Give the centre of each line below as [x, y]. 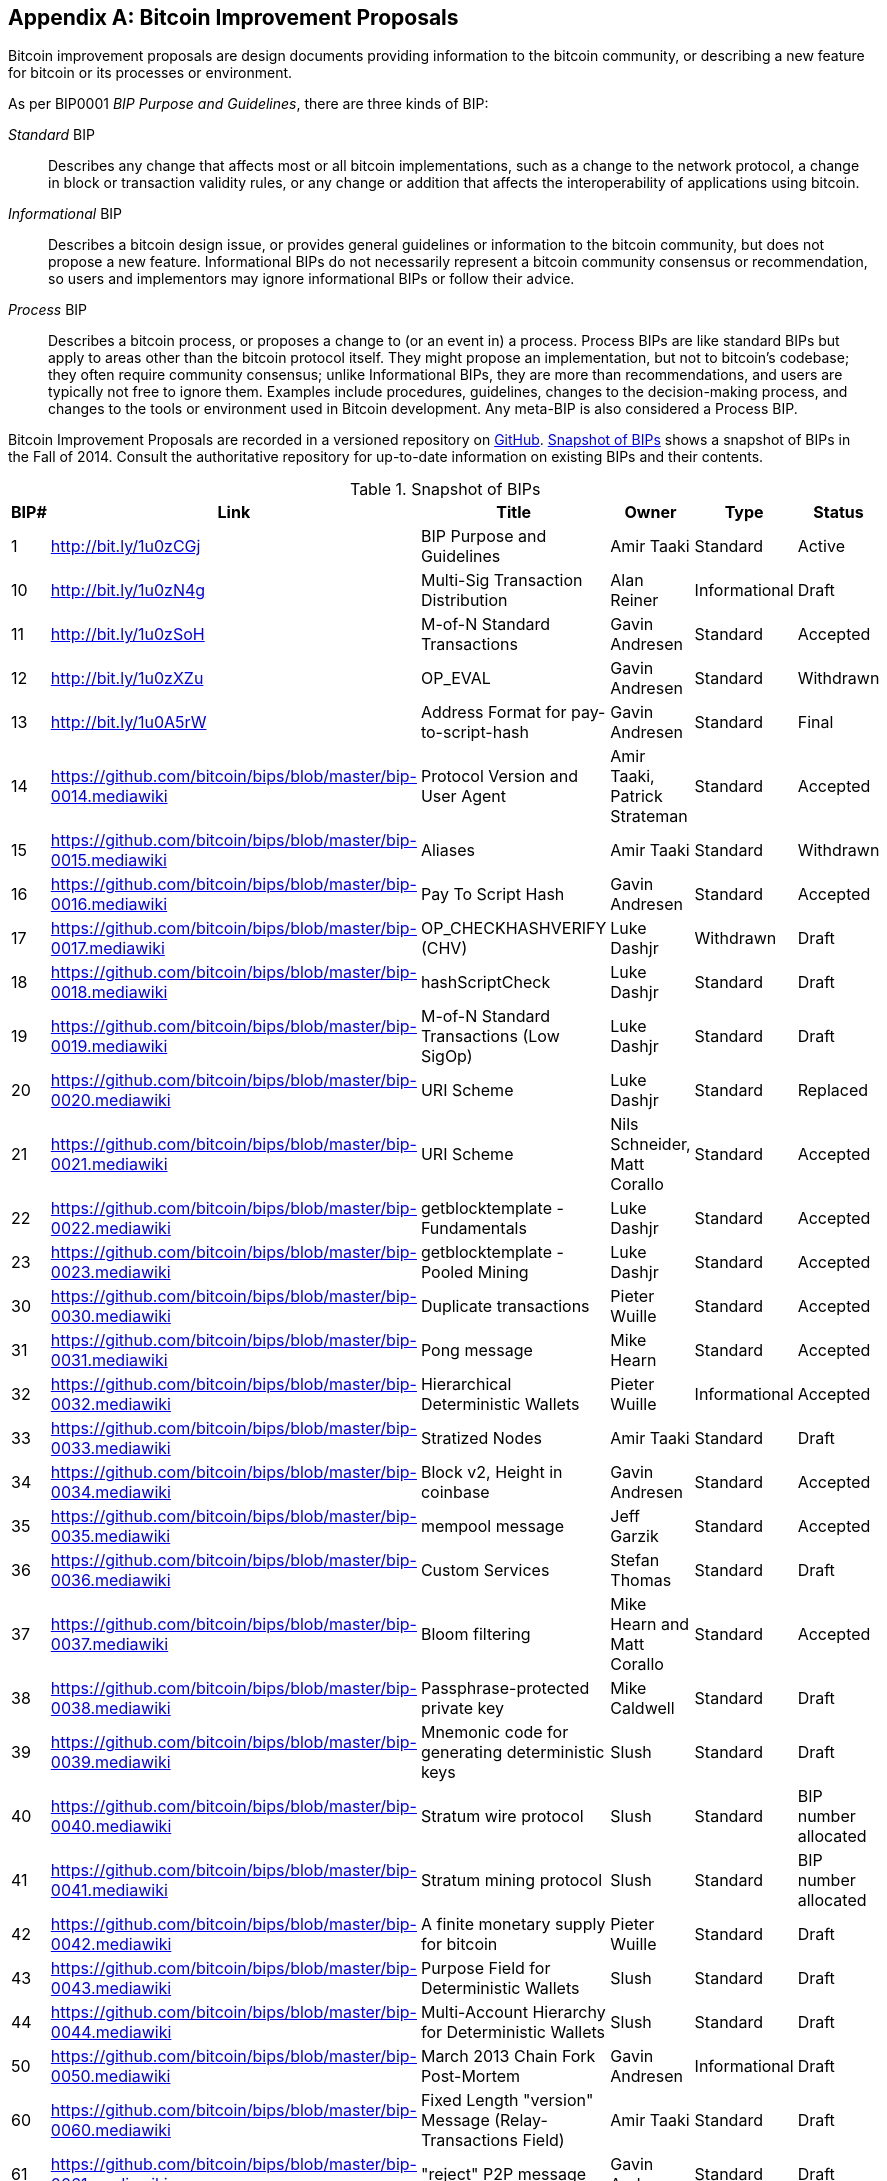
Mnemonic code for [494, 1732]
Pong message [476, 1350]
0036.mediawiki [110, 1580]
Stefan [635, 1560]
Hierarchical [466, 1384]
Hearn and [650, 1624]
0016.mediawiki [109, 904]
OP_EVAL [455, 678]
